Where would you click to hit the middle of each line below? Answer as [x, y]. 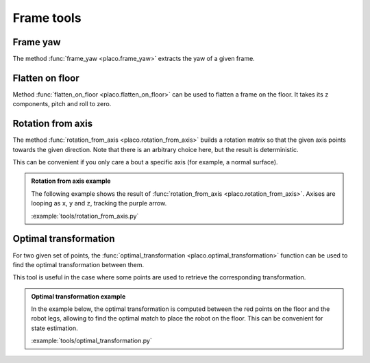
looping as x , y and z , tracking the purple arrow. [99, 203]
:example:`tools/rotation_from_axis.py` [85, 216]
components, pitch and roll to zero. [62, 104]
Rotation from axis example [71, 181]
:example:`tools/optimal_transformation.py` [91, 341]
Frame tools [47, 18]
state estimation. [54, 328]
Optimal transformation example [78, 296]
